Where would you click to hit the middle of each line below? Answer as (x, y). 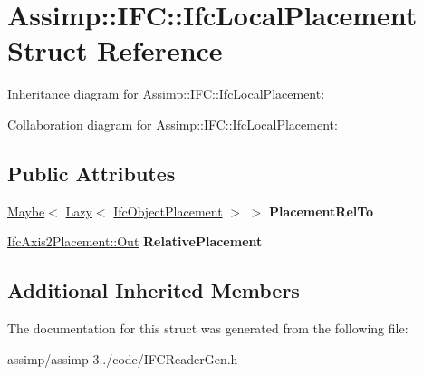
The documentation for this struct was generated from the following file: (208, 328)
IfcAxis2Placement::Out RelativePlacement (135, 241)
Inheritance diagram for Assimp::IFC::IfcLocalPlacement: (166, 94)
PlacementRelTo (321, 211)
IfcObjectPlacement (168, 211)
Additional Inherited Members (154, 290)
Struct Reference (115, 50)
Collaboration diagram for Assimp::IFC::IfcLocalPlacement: (173, 124)
